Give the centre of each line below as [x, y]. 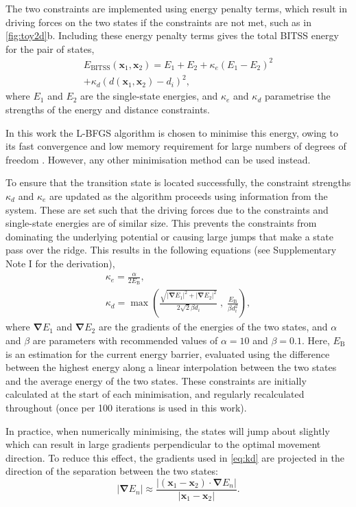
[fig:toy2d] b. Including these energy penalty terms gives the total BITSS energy [172, 35]
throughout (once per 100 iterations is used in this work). [126, 407]
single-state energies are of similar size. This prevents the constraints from [161, 223]
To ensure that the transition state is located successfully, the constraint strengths [178, 182]
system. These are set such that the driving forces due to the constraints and [167, 209]
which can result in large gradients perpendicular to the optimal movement [163, 444]
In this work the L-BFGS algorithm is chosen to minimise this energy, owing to [172, 132]
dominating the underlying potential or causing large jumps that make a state [169, 236]
